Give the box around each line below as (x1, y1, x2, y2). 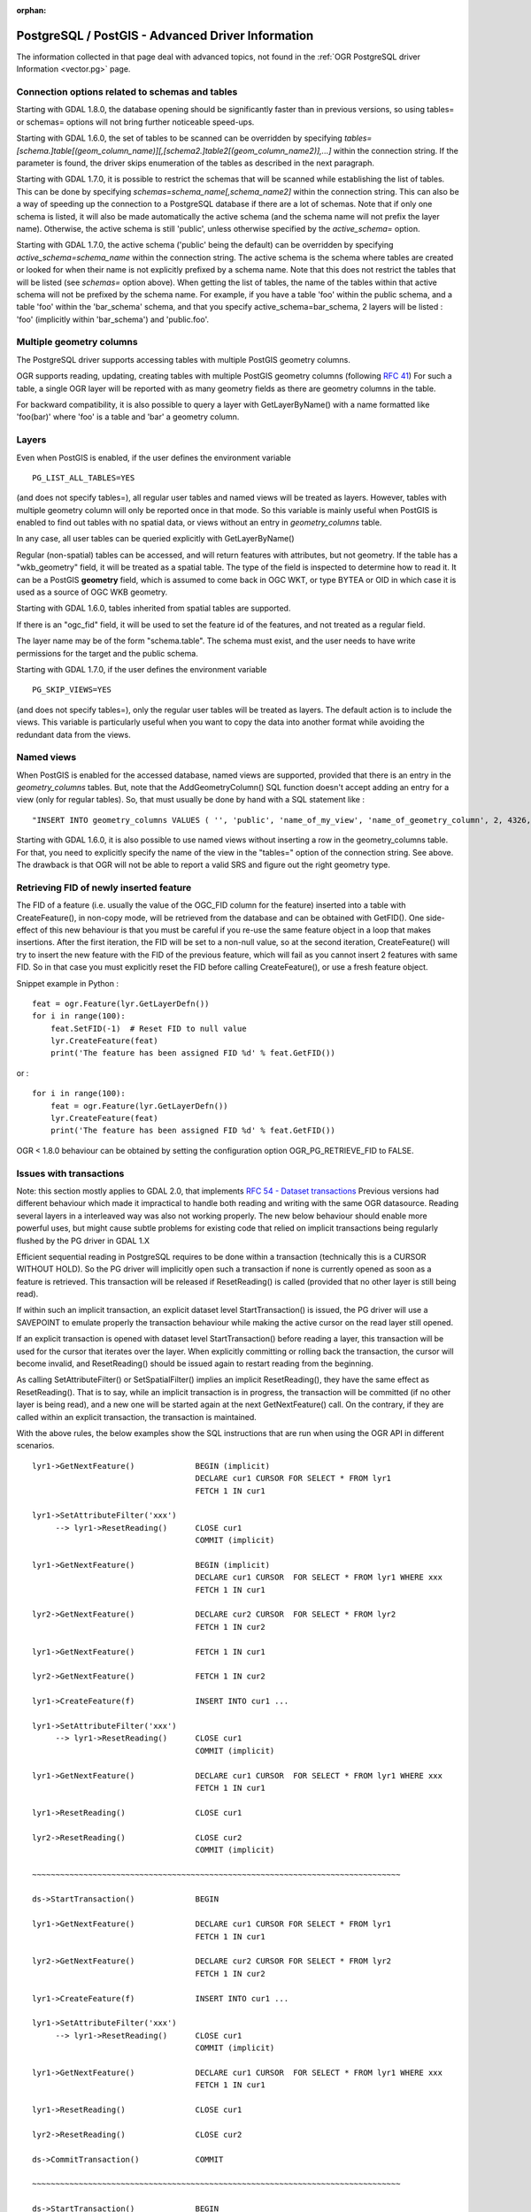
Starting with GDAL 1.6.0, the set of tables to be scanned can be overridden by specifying (16, 133, 342, 143)
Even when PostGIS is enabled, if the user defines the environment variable (16, 452, 291, 463)
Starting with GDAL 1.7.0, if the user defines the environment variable (16, 664, 267, 674)
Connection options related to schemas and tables (16, 86, 238, 98)
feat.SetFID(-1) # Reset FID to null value (50, 1023, 247, 1033)
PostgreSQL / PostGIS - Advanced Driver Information (16, 27, 314, 43)
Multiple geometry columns (16, 336, 138, 349)
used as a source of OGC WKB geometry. (16, 587, 168, 597)
